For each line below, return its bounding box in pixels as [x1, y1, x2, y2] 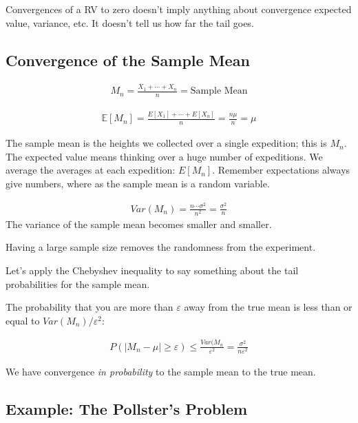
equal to [6, 313, 40, 327]
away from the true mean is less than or [184, 300, 352, 314]
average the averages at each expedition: [6, 163, 176, 177]
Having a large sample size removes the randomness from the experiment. [6, 240, 316, 254]
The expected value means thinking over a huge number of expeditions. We [6, 149, 323, 163]
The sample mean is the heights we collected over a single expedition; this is [6, 136, 327, 150]
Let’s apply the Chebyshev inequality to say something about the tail [6, 262, 299, 277]
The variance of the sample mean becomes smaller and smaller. [6, 216, 272, 231]
